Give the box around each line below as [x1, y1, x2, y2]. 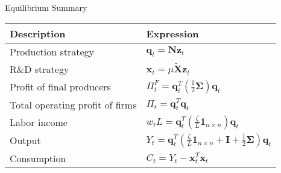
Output [10, 133, 41, 148]
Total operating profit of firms [10, 97, 137, 112]
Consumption [10, 151, 66, 165]
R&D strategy [10, 61, 69, 76]
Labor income [10, 115, 68, 130]
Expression [146, 26, 199, 40]
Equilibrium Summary [5, 1, 87, 13]
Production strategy [10, 44, 94, 58]
